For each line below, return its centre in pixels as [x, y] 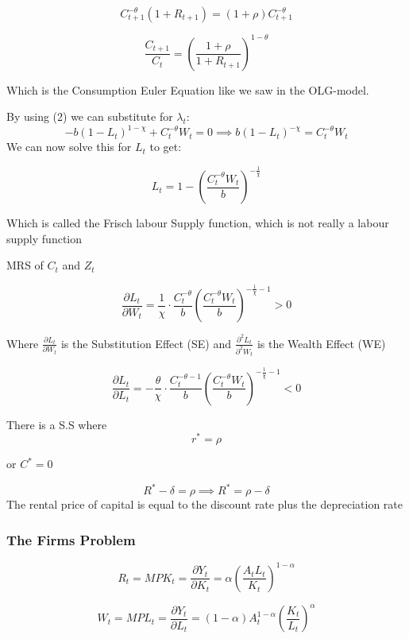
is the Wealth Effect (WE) [321, 343]
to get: [166, 147]
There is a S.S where [57, 424]
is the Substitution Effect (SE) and [146, 343]
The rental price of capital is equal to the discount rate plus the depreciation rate [204, 504]
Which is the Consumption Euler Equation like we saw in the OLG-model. [188, 89]
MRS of [25, 265]
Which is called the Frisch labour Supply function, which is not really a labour [198, 223]
